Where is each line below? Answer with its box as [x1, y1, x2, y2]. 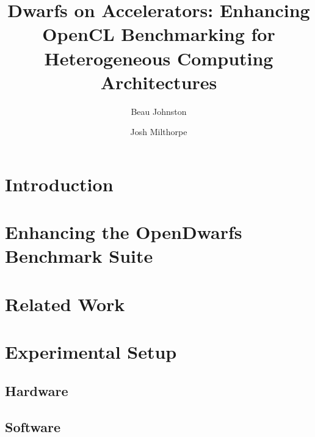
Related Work [5, 291, 125, 316]
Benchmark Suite [5, 243, 153, 268]
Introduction [5, 171, 114, 196]
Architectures [100, 69, 217, 94]
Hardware [5, 381, 68, 400]
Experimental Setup [5, 339, 177, 364]
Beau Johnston [131, 105, 187, 117]
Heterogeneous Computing [44, 45, 273, 70]
